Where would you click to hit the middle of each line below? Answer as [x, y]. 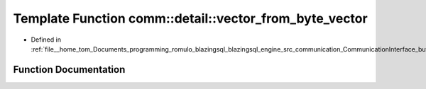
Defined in [46, 40]
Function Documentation [69, 70]
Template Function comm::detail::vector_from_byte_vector [191, 18]
